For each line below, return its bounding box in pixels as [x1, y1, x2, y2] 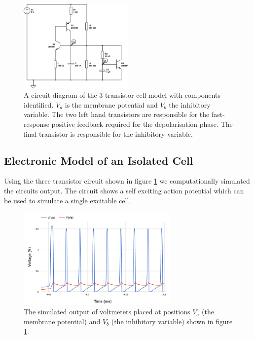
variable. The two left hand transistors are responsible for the [24, 109, 210, 119]
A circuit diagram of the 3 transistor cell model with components [24, 90, 220, 100]
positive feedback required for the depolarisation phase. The [51, 118, 233, 129]
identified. [24, 99, 54, 110]
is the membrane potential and [65, 99, 158, 110]
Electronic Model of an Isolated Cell [4, 152, 193, 168]
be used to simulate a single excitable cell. [4, 195, 131, 205]
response [24, 118, 49, 129]
